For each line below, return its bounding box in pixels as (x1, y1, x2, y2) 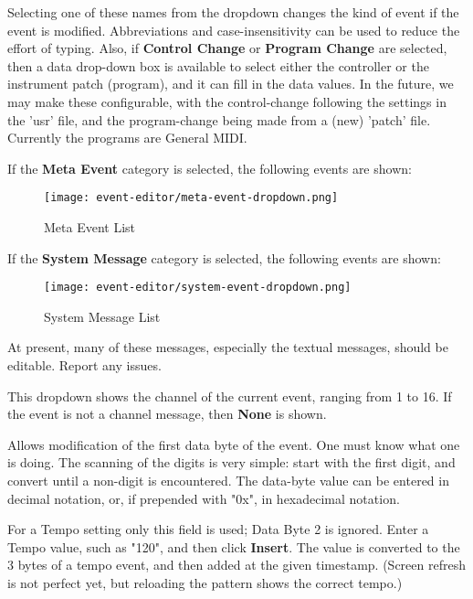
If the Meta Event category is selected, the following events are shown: (7, 158, 412, 177)
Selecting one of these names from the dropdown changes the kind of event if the (7, 3, 459, 21)
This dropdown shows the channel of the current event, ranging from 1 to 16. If (7, 386, 452, 405)
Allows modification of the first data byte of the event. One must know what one (7, 434, 460, 454)
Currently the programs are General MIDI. (7, 128, 247, 147)
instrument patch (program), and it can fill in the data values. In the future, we (7, 74, 454, 93)
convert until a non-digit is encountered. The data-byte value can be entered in (7, 471, 449, 489)
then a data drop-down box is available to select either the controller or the (7, 56, 429, 75)
